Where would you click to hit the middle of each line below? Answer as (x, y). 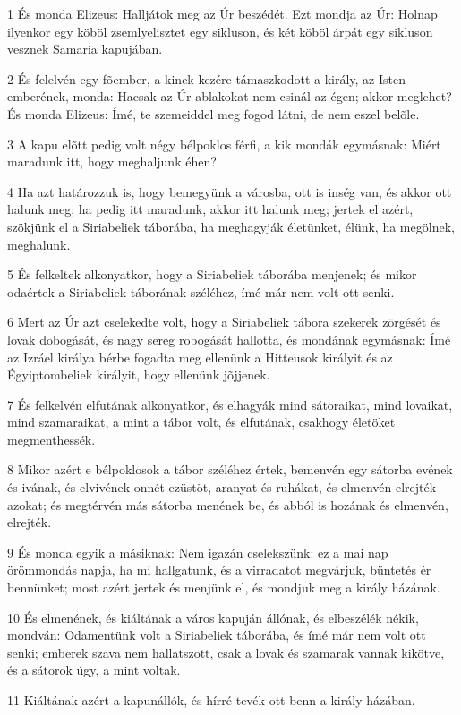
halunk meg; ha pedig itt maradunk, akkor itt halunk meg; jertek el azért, (210, 209)
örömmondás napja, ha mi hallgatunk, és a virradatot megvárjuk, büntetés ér (219, 570)
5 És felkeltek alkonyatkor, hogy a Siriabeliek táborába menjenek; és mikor (212, 274)
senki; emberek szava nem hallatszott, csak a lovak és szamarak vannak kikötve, (226, 652)
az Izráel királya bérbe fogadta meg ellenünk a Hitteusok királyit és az (200, 357)
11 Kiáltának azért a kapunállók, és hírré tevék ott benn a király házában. (211, 700)
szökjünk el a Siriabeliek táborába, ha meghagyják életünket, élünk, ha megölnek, (231, 226)
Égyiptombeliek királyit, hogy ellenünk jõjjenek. (139, 375)
